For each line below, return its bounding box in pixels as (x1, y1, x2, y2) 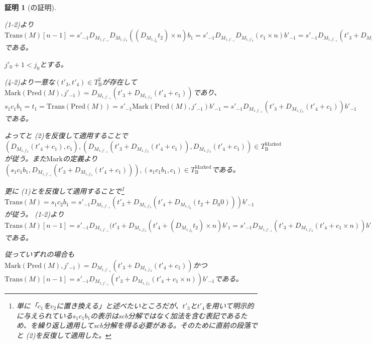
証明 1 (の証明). (5, 2, 56, 12)
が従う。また (5, 153, 47, 164)
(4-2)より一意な (5, 76, 55, 87)
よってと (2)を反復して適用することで (5, 130, 128, 140)
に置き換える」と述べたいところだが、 (56, 300, 183, 310)
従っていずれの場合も (5, 249, 75, 259)
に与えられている (16, 310, 73, 320)
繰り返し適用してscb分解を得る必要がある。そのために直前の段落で (37, 320, 258, 330)
